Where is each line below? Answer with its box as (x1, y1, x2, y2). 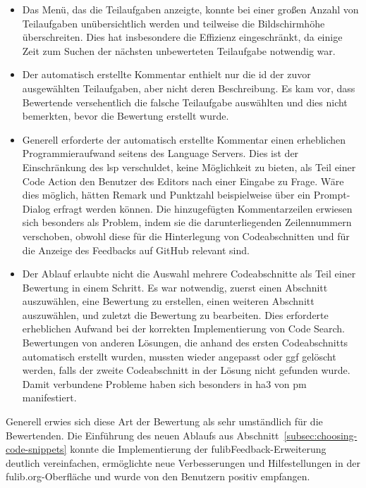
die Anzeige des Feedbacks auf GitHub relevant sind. (22, 242, 250, 257)
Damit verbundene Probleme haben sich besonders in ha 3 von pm (22, 376, 307, 391)
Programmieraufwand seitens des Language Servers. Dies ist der (22, 146, 299, 161)
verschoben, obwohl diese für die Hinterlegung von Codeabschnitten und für (22, 228, 350, 243)
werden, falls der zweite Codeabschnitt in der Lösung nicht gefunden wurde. (22, 363, 350, 377)
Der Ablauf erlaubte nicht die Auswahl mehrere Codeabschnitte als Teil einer (22, 266, 356, 281)
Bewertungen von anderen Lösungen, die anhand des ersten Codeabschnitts (22, 335, 348, 350)
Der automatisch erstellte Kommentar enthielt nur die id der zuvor (22, 67, 311, 82)
